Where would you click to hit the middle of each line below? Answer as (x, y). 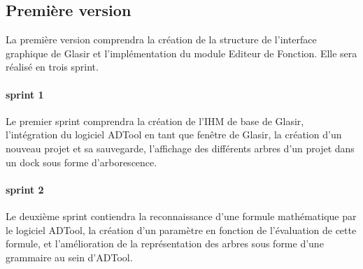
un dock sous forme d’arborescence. (81, 162)
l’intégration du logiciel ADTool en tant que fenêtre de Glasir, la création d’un (174, 134)
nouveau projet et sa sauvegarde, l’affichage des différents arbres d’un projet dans (180, 148)
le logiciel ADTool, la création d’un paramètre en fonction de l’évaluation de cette (181, 230)
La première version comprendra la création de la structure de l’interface (161, 39)
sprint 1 (25, 94)
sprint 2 (25, 189)
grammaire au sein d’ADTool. (69, 257)
